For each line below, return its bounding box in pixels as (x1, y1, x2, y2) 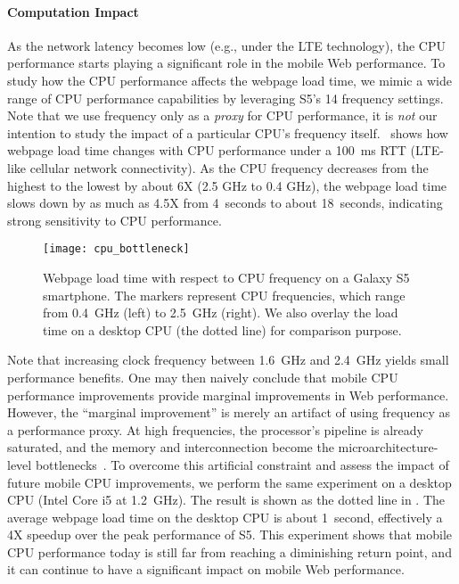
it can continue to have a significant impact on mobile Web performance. (7, 560, 405, 579)
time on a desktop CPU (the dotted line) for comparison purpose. (43, 320, 402, 339)
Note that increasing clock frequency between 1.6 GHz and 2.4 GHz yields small (7, 350, 449, 369)
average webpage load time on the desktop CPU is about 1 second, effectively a (7, 507, 443, 526)
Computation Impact (7, 2, 139, 21)
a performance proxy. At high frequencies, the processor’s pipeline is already (7, 420, 423, 439)
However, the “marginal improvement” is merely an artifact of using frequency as (7, 403, 451, 422)
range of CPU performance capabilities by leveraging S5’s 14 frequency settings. (7, 88, 444, 107)
